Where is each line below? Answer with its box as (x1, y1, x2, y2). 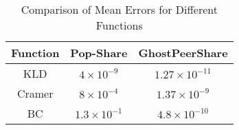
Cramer (16, 85, 54, 101)
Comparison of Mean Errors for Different (21, 1, 218, 17)
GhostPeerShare (138, 45, 228, 61)
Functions (95, 17, 143, 33)
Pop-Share (70, 45, 128, 61)
